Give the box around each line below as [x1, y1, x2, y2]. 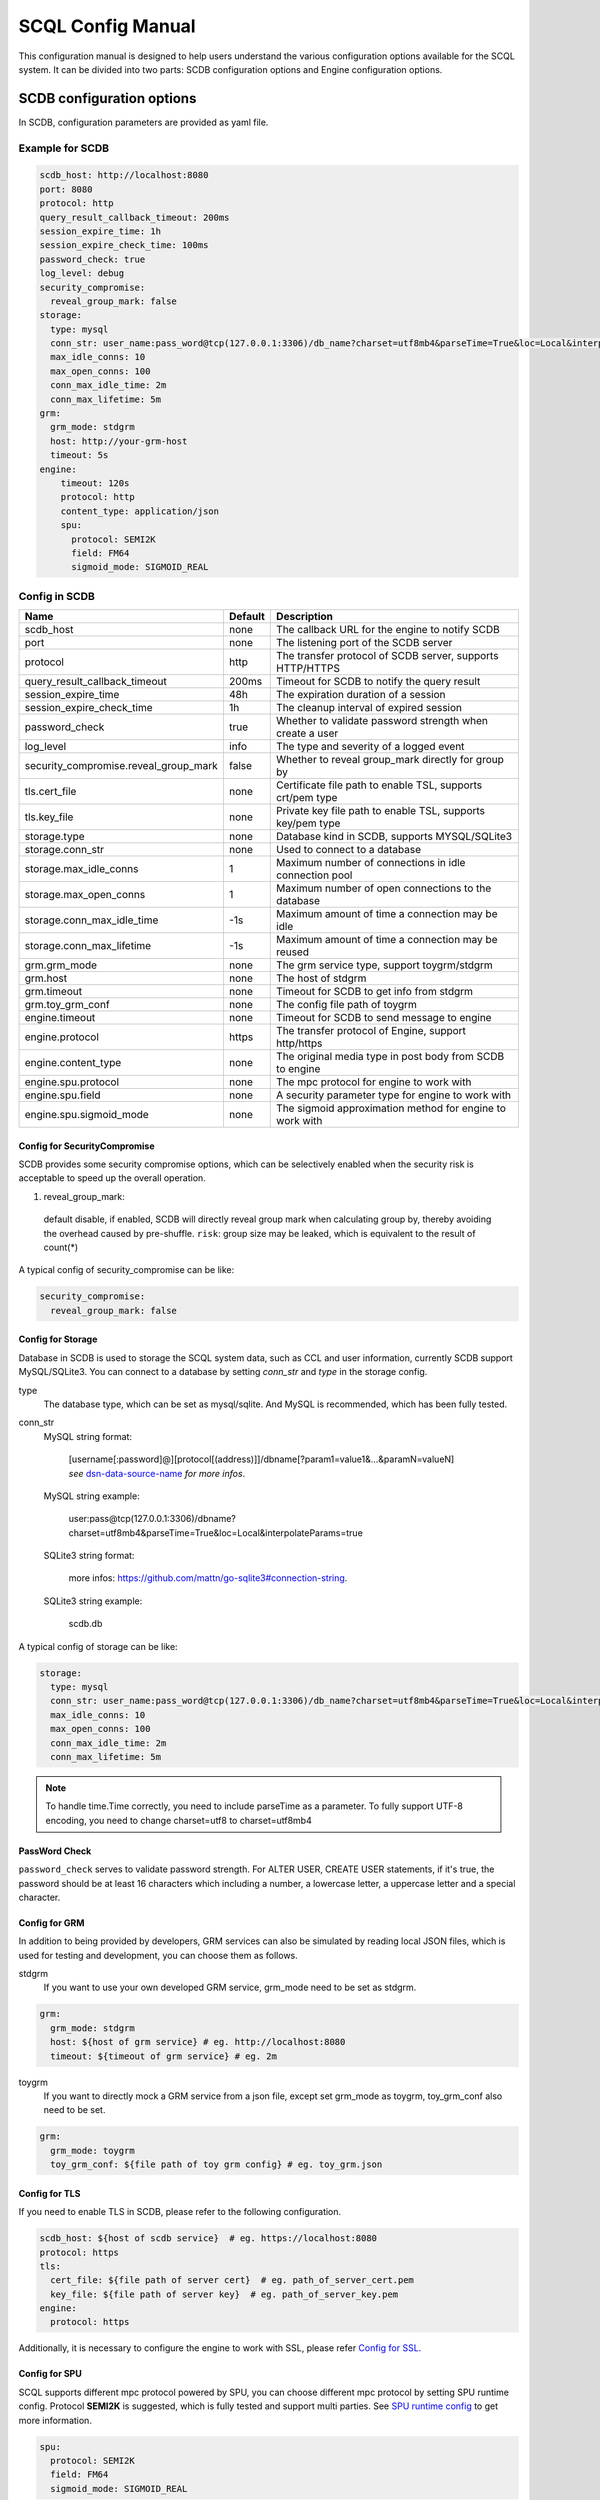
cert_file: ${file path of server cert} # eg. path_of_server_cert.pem [50, 2275, 415, 2286]
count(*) [43, 1241, 79, 1254]
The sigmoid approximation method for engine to [276, 1101, 507, 1115]
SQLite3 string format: [43, 1550, 135, 1562]
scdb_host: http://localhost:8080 [39, 170, 209, 181]
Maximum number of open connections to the [276, 881, 492, 895]
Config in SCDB [18, 589, 95, 603]
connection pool [276, 868, 353, 882]
